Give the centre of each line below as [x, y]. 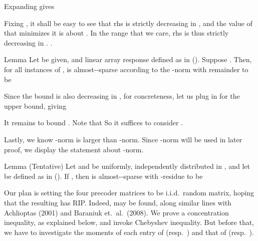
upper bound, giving [35, 105]
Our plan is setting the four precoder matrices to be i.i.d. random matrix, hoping [129, 193]
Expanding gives [29, 6]
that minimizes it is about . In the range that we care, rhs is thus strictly [116, 33]
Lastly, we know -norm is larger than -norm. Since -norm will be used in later [123, 139]
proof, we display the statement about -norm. [74, 149]
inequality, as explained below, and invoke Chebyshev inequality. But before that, [129, 222]
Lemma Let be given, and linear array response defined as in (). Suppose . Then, [128, 59]
